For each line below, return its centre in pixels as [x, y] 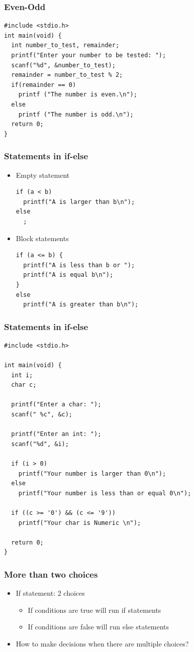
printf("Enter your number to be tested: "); [89, 55]
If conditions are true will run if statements [94, 610]
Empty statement [43, 175]
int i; [22, 375]
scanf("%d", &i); [40, 444]
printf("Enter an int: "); [56, 434]
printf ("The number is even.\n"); [78, 95]
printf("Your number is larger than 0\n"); [92, 473]
